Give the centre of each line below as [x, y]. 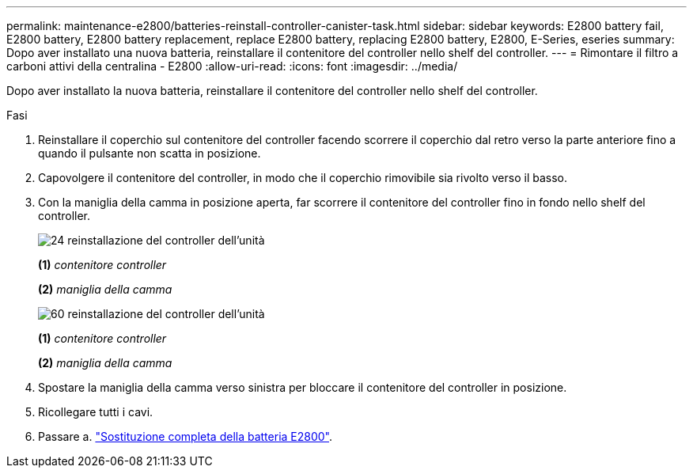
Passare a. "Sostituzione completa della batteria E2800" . [186, 436]
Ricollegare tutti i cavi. [96, 412]
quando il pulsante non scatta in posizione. [150, 153]
